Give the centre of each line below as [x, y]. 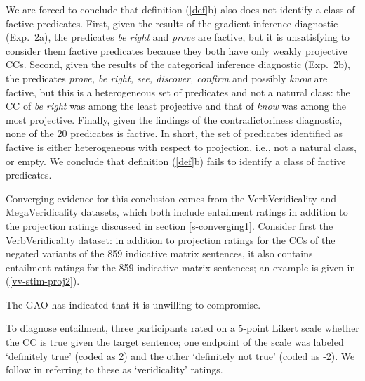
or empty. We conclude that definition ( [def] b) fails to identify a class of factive [176, 161]
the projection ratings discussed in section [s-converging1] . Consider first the [170, 225]
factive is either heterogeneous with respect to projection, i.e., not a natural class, [181, 147]
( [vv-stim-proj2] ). [43, 281]
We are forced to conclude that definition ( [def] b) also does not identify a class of [180, 9]
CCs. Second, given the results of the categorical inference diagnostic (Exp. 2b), [178, 64]
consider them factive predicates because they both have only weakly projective [177, 50]
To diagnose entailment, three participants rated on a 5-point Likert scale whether [182, 328]
